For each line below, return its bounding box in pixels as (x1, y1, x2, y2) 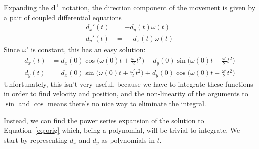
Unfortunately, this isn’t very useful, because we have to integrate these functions (4, 78, 253, 89)
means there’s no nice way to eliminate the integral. (48, 98, 206, 108)
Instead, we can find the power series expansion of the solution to (4, 115, 204, 125)
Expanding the (4, 2, 49, 12)
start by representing (4, 134, 68, 145)
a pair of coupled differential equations (4, 12, 122, 22)
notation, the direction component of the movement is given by (62, 2, 256, 12)
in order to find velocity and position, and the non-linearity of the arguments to (4, 88, 248, 99)
